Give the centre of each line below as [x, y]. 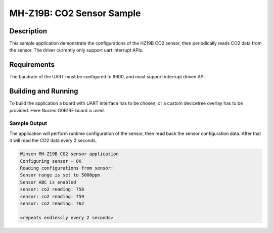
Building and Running [44, 91]
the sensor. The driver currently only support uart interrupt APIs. [76, 50]
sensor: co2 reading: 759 [52, 196]
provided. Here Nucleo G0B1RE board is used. [57, 110]
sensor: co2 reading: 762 [52, 203]
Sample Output [28, 123]
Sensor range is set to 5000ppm [60, 175]
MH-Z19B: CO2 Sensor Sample [75, 13]
